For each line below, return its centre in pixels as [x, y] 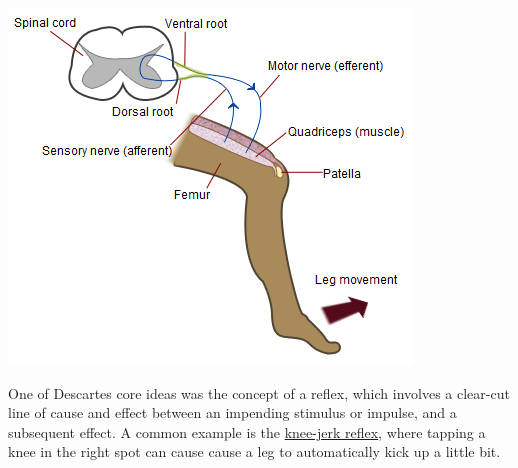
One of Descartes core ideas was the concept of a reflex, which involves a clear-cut [259, 392]
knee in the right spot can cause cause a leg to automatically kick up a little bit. [254, 451]
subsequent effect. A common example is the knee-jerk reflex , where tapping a [247, 431]
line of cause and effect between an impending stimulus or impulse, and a [232, 412]
